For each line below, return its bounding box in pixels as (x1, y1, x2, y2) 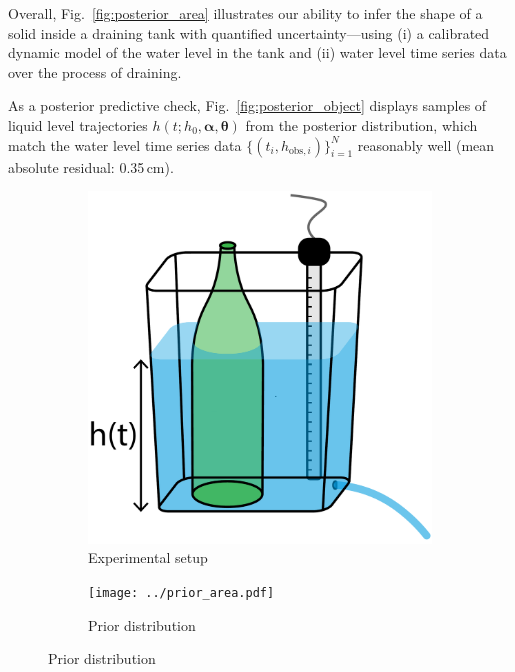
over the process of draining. (8, 61, 182, 82)
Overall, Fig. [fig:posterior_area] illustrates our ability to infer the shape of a (8, 3, 483, 23)
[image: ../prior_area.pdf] (88, 585, 275, 600)
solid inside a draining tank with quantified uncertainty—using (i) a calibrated (8, 22, 490, 43)
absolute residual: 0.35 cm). (8, 156, 174, 177)
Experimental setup (88, 547, 208, 568)
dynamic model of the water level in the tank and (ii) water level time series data (8, 42, 507, 63)
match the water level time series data (8, 134, 242, 155)
